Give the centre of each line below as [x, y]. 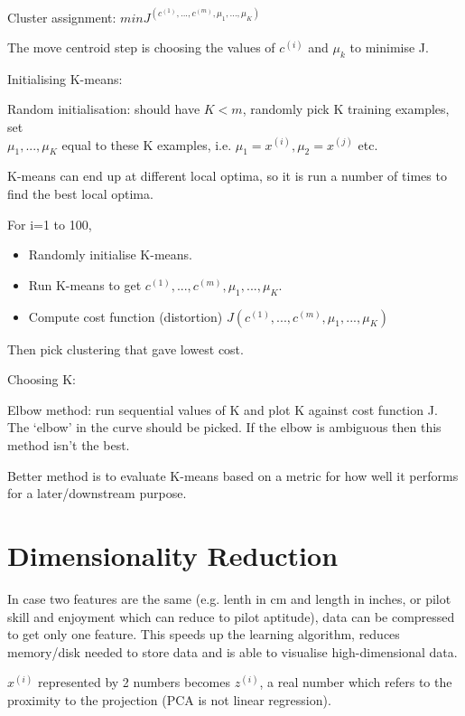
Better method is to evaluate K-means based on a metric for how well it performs [233, 475]
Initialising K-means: [65, 78]
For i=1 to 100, [50, 224]
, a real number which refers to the [356, 682]
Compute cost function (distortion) [126, 316]
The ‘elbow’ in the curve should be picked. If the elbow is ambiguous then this [224, 427]
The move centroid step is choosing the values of [141, 47]
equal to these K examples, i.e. [147, 144]
